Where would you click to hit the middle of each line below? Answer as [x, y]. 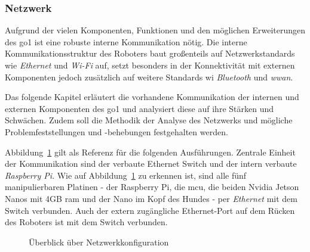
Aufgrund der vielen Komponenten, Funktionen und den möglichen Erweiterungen [155, 30]
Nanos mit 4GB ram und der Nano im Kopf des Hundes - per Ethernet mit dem [151, 198]
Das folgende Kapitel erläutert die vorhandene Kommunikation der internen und [152, 97]
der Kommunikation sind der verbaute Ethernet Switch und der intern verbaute [151, 164]
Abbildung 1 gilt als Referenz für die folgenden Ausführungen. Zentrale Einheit [150, 152]
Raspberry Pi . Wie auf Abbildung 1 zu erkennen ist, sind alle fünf [126, 175]
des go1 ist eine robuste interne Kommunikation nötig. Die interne [126, 41]
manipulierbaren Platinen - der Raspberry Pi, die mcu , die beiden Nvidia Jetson [152, 187]
